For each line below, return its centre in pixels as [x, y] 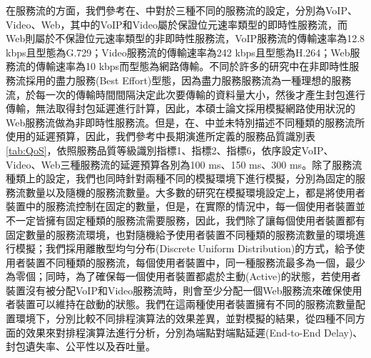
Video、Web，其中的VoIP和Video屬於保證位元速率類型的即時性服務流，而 [177, 24]
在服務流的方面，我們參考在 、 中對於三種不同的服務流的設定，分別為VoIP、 [182, 10]
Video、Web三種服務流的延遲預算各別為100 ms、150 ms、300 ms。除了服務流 [184, 164]
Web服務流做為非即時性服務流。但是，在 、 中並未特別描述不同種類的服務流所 [185, 122]
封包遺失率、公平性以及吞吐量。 [81, 346]
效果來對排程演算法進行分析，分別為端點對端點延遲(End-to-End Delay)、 [194, 332]
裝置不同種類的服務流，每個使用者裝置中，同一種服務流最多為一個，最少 [195, 262]
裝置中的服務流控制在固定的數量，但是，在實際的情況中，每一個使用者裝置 [181, 206]
